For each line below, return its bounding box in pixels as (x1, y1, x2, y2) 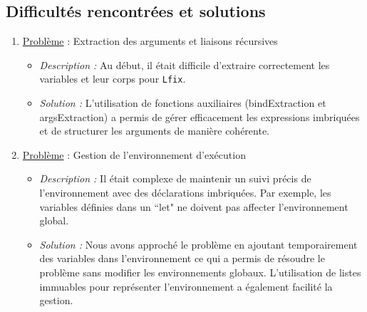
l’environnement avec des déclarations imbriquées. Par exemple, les (39, 185, 331, 200)
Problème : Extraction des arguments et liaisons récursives (22, 33, 278, 48)
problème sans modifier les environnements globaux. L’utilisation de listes (39, 264, 361, 279)
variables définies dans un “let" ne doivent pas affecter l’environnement (39, 199, 348, 214)
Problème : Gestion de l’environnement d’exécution (22, 147, 246, 162)
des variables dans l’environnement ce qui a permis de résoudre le (39, 251, 325, 266)
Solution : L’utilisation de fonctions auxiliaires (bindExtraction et (39, 95, 326, 110)
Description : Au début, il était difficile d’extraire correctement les (39, 57, 330, 72)
